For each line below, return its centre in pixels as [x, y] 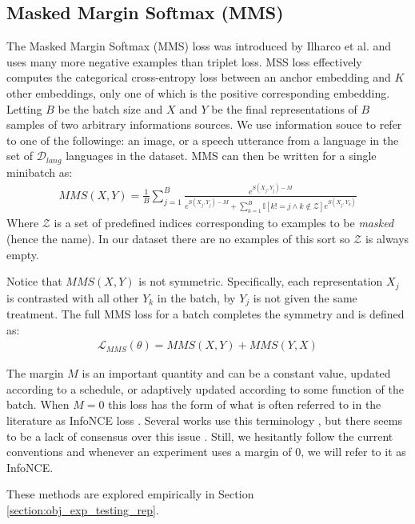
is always [387, 238]
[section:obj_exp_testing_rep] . [83, 509]
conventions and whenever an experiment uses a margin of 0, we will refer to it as [206, 452]
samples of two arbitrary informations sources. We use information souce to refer [204, 124]
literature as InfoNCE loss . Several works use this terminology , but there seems [204, 420]
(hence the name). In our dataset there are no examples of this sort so [178, 238]
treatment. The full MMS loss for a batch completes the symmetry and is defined [206, 314]
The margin [35, 373]
